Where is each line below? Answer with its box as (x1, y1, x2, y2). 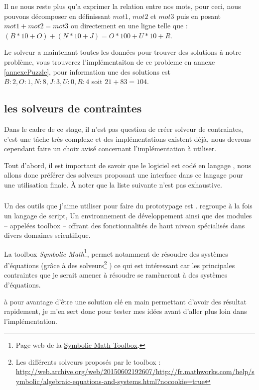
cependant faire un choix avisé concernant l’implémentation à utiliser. (4, 143, 217, 154)
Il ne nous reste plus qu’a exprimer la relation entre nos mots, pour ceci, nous (4, 1, 241, 11)
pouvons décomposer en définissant (4, 10, 111, 21)
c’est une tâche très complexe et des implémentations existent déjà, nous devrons (4, 133, 251, 144)
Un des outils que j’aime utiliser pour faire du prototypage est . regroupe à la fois (4, 200, 253, 211)
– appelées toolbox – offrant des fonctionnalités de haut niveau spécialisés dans (4, 220, 245, 230)
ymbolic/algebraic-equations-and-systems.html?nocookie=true (15, 376, 205, 387)
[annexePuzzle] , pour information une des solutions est (4, 66, 170, 77)
